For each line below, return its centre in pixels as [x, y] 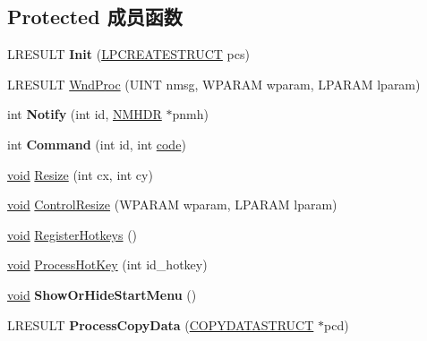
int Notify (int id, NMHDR [85, 114]
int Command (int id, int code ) [97, 144]
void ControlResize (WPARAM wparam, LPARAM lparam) [172, 205]
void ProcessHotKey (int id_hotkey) [107, 264]
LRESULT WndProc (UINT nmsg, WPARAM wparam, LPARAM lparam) [214, 84]
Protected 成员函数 [95, 17]
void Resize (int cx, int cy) [80, 174]
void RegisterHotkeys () [73, 234]
